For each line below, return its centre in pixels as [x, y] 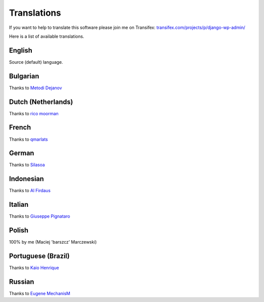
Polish [19, 230]
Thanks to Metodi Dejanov [35, 88]
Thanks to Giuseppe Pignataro [40, 216]
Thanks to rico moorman [34, 113]
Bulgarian [24, 76]
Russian [22, 282]
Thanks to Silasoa [27, 165]
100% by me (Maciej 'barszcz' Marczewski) [53, 242]
